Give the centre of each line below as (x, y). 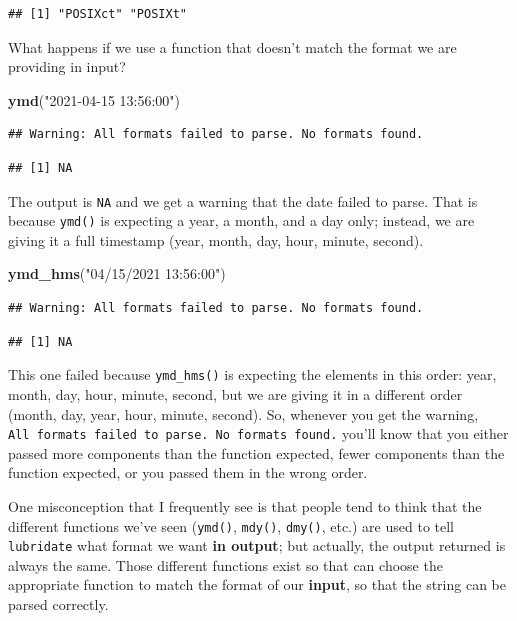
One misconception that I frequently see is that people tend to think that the (245, 505)
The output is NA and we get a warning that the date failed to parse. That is (243, 200)
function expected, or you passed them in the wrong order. (188, 472)
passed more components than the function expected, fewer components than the (256, 452)
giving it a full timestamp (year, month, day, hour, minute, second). (216, 239)
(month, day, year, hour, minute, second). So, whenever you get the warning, (243, 413)
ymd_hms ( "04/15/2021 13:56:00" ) (117, 273)
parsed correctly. (58, 604)
